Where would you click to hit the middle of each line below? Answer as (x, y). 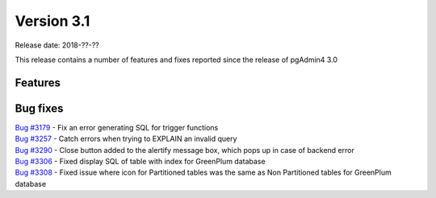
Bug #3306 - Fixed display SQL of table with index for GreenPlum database (140, 162)
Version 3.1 (52, 21)
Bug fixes (39, 108)
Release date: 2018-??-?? (57, 45)
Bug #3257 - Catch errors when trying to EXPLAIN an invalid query (126, 139)
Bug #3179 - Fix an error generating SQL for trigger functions (117, 127)
